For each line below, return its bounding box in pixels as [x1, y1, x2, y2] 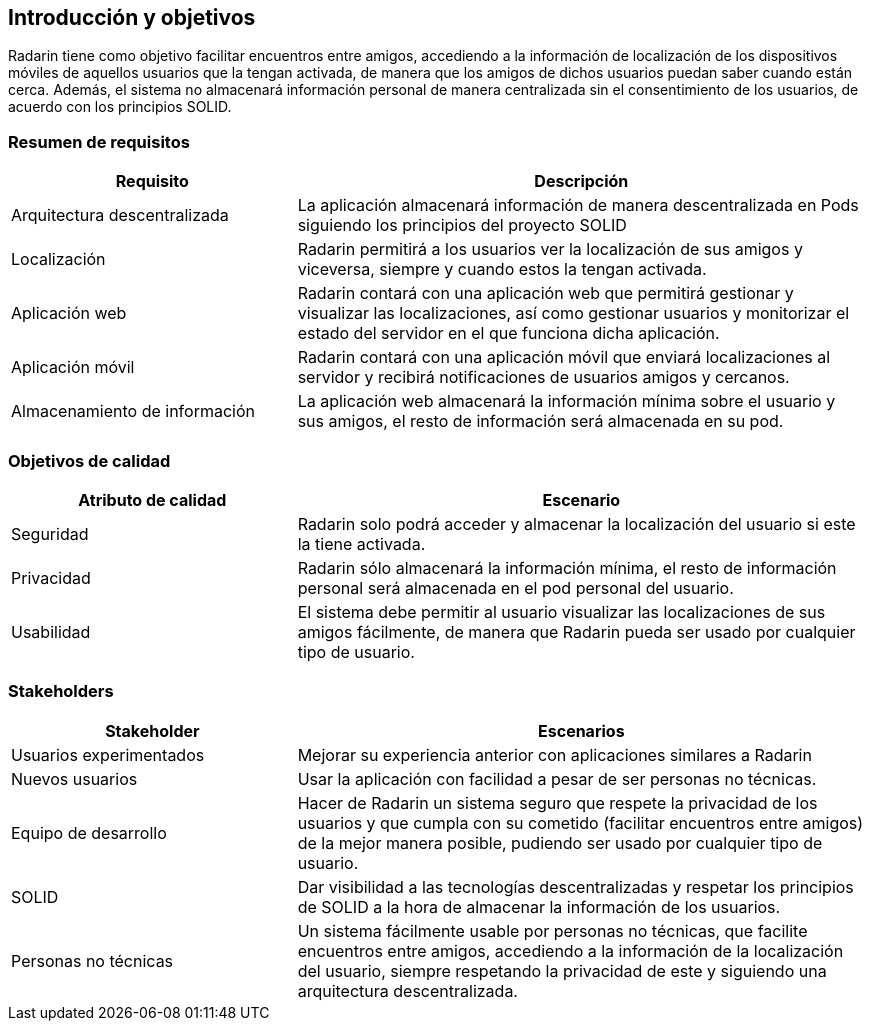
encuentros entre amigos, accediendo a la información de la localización [297, 940, 844, 961]
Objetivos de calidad [8, 450, 171, 471]
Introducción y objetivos [8, 5, 256, 30]
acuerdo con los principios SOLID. [8, 98, 232, 116]
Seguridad [11, 523, 89, 544]
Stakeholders [8, 681, 114, 702]
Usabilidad [11, 621, 91, 642]
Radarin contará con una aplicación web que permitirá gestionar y [297, 283, 794, 304]
